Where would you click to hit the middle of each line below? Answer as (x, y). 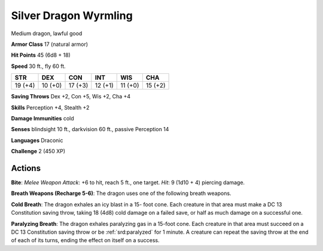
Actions (26, 168)
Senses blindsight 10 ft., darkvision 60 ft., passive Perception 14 (90, 129)
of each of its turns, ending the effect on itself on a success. (85, 240)
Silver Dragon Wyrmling (72, 16)
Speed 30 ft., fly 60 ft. (38, 66)
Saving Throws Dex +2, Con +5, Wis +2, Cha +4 (71, 97)
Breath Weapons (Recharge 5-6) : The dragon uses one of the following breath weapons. (121, 193)
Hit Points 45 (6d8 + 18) (41, 55)
